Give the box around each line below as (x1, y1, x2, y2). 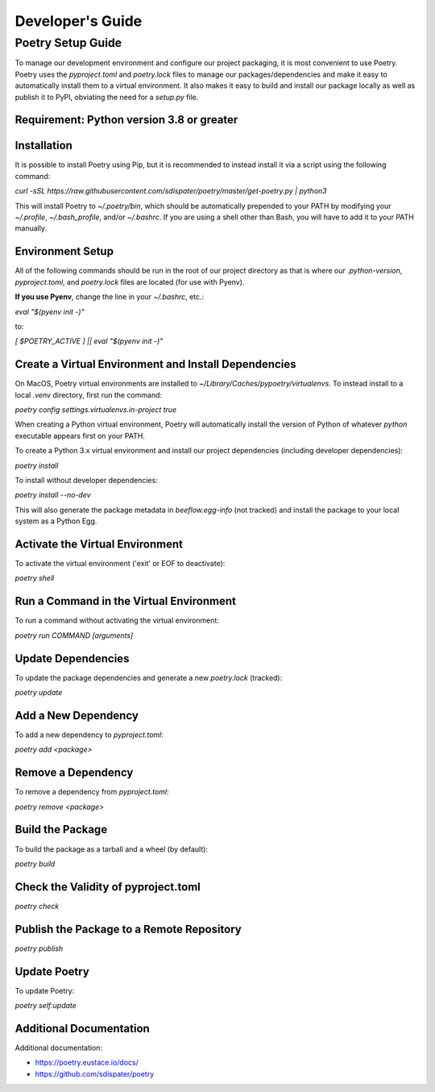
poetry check (14, 901, 60, 911)
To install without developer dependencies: (14, 475, 159, 485)
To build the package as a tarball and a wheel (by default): (14, 844, 209, 854)
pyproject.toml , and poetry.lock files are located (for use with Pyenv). (14, 277, 245, 286)
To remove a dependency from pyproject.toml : (14, 787, 169, 797)
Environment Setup (14, 244, 114, 258)
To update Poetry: (14, 986, 75, 995)
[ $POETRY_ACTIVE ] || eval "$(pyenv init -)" (14, 336, 164, 346)
